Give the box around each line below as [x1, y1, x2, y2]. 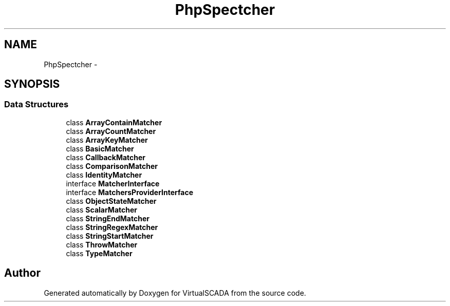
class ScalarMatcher [66, 205, 138, 214]
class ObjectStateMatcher [66, 196, 157, 205]
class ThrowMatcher [66, 240, 138, 249]
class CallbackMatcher [66, 152, 146, 162]
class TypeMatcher [66, 248, 133, 258]
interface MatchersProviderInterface [66, 187, 194, 197]
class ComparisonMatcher [66, 161, 158, 170]
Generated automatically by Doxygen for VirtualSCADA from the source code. [44, 288, 306, 297]
